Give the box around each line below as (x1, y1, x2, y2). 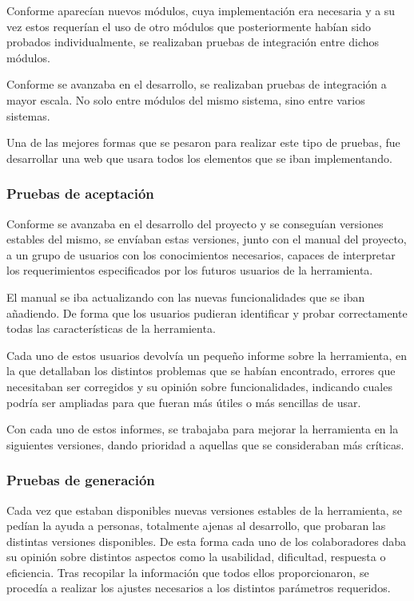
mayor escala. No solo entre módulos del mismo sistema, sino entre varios (6, 91, 365, 108)
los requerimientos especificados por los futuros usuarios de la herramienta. (6, 262, 373, 279)
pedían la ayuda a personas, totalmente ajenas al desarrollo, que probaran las (6, 517, 386, 534)
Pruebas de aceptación (6, 184, 154, 204)
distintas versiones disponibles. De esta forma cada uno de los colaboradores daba (6, 532, 406, 549)
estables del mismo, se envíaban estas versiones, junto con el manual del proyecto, (6, 231, 407, 247)
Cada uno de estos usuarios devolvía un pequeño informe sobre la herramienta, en (6, 346, 408, 363)
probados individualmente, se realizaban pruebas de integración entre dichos (6, 34, 380, 50)
